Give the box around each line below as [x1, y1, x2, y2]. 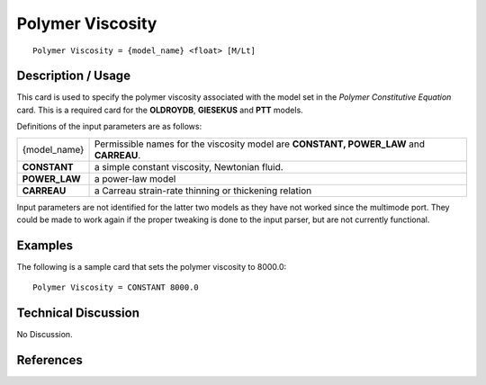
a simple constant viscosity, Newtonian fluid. [94, 160, 283, 173]
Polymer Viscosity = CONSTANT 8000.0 [32, 282, 200, 292]
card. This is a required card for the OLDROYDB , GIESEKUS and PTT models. [16, 104, 303, 115]
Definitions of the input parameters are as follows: [16, 121, 202, 132]
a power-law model [94, 172, 176, 184]
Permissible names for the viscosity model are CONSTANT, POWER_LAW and [94, 138, 426, 150]
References [16, 353, 83, 368]
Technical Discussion [16, 306, 139, 321]
